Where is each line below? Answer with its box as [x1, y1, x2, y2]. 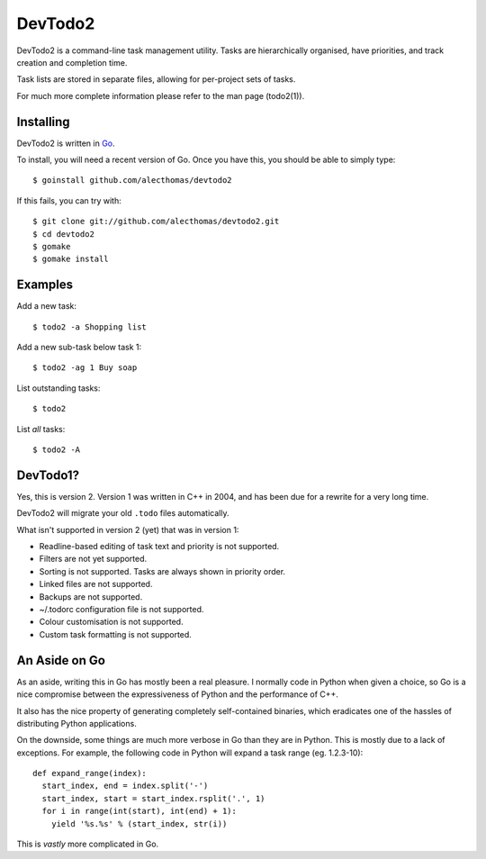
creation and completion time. [16, 57, 128, 68]
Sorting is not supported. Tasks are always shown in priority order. [39, 565, 286, 576]
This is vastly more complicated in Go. [16, 838, 159, 850]
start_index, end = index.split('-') [41, 781, 209, 791]
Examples [16, 277, 74, 293]
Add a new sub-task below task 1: [16, 342, 142, 353]
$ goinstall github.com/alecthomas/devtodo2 [32, 176, 233, 185]
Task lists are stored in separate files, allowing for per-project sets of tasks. [16, 74, 296, 85]
